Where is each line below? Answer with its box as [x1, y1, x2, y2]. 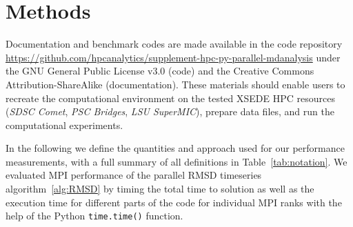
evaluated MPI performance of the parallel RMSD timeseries [6, 168, 262, 182]
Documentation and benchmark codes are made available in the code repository [6, 37, 343, 51]
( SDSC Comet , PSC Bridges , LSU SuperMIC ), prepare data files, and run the [6, 104, 334, 119]
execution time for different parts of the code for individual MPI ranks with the [6, 195, 342, 209]
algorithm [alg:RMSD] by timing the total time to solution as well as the [6, 181, 314, 196]
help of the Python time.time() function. [6, 208, 183, 223]
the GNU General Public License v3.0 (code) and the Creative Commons [6, 63, 314, 78]
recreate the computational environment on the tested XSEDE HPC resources [6, 90, 335, 105]
